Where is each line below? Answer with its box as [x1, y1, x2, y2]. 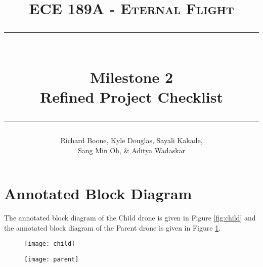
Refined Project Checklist [40, 86, 223, 107]
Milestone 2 [90, 66, 173, 87]
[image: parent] [24, 255, 79, 263]
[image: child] [24, 240, 75, 248]
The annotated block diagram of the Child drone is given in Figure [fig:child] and [4, 212, 256, 223]
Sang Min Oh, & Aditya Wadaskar [77, 145, 186, 155]
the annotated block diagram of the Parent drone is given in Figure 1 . [4, 222, 221, 233]
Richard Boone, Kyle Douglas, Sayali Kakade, [60, 135, 203, 145]
